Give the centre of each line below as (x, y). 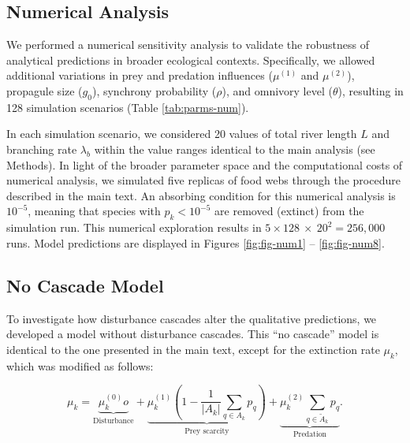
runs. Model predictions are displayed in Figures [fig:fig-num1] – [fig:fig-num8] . (196, 242)
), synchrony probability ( (154, 90)
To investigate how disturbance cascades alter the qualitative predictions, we (192, 318)
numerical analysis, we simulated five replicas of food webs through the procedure (203, 180)
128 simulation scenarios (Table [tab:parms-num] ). (128, 107)
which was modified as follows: (80, 365)
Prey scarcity (207, 431)
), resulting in (371, 90)
